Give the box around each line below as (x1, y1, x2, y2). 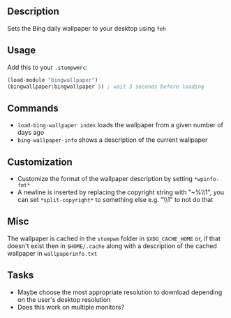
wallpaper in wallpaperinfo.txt (7, 249, 98, 257)
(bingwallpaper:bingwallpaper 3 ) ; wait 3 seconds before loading (7, 83, 204, 90)
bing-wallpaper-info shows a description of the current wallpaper (17, 136, 208, 144)
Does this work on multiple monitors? (17, 303, 124, 311)
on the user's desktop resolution (17, 295, 111, 303)
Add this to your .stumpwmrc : (7, 63, 89, 71)
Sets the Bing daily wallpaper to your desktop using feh (7, 24, 166, 32)
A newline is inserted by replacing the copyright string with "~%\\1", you (17, 188, 225, 196)
